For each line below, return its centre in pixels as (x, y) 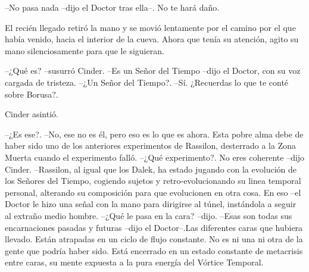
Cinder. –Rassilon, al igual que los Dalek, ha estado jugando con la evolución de (151, 169)
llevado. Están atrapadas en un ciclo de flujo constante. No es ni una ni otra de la (154, 239)
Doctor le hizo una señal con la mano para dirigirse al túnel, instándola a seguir (151, 204)
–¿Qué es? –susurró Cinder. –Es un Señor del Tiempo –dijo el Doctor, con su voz (153, 71)
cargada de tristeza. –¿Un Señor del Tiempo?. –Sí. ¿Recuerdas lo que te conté (147, 82)
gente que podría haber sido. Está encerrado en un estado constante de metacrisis (154, 250)
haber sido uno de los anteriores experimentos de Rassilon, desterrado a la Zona (151, 146)
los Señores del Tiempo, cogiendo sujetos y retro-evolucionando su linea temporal (153, 181)
